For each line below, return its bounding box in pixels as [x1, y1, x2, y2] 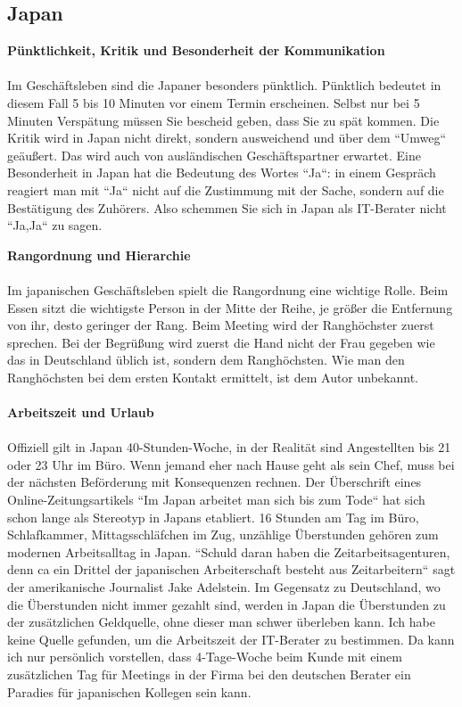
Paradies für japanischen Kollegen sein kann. [7, 682, 252, 701]
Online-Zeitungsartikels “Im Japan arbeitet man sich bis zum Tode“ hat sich [7, 490, 425, 509]
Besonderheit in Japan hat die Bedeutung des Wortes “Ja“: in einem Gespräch [7, 163, 436, 182]
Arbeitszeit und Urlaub [7, 403, 154, 422]
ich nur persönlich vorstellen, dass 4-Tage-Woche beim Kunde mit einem [7, 647, 402, 666]
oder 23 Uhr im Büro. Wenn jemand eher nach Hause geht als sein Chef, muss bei [7, 455, 455, 473]
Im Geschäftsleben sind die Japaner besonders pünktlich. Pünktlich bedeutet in [7, 76, 441, 95]
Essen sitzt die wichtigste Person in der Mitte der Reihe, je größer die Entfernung [7, 298, 453, 317]
